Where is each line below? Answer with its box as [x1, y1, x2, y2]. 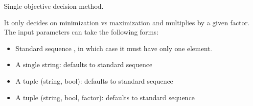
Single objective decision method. [4, 1, 104, 11]
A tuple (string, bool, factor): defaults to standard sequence [15, 92, 195, 102]
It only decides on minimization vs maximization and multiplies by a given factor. [4, 17, 250, 27]
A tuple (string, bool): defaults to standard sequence [15, 75, 173, 86]
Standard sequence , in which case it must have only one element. [15, 43, 212, 53]
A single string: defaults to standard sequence [15, 59, 153, 70]
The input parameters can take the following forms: [4, 27, 159, 37]
